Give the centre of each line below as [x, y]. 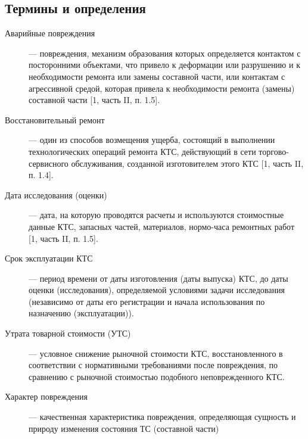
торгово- [274, 151]
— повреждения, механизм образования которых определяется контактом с [165, 53]
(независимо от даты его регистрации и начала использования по [147, 301]
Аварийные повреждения [50, 33]
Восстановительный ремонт [55, 119]
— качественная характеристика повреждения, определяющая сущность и [162, 417]
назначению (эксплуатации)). [81, 313]
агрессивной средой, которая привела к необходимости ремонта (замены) [162, 88]
